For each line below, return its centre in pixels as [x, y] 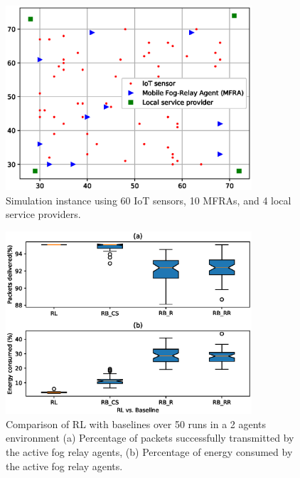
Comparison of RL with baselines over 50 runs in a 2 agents [136, 424]
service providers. [43, 214]
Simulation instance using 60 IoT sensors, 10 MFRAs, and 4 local [149, 200]
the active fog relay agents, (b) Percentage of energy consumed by [149, 451]
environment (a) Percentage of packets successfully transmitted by [150, 438]
